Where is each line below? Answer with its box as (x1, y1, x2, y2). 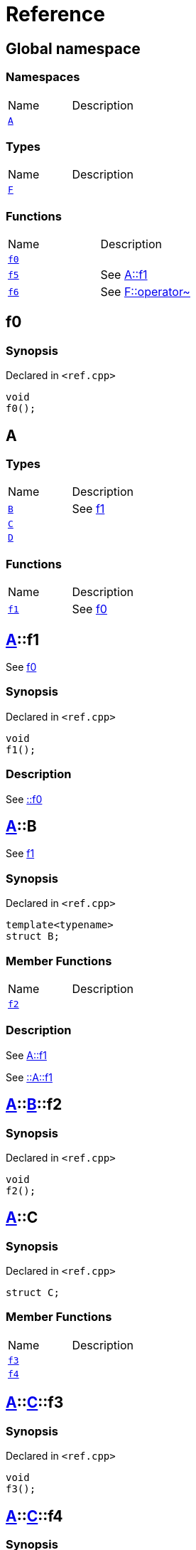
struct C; (6, 1287, 60, 1299)
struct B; (6, 930, 60, 943)
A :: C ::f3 (6, 1394, 64, 1412)
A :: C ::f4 (6, 1507, 63, 1525)
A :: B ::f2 (6, 1095, 62, 1114)
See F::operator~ (100, 285, 190, 299)
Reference (6, 2, 105, 26)
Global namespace (6, 39, 141, 58)
